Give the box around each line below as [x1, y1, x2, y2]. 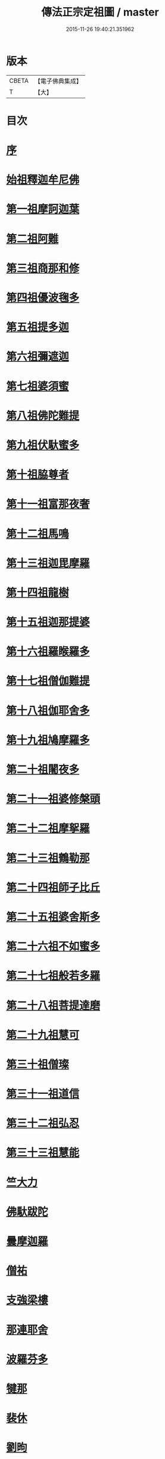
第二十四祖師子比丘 [6, 881, 101, 894]
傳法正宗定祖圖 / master [41, 5, 159, 19]
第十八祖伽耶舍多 [6, 704, 91, 717]
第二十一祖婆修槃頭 [6, 792, 101, 806]
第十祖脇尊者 [6, 468, 70, 481]
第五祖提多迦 [6, 321, 70, 334]
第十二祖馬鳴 [6, 527, 70, 540]
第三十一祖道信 [6, 1087, 80, 1101]
